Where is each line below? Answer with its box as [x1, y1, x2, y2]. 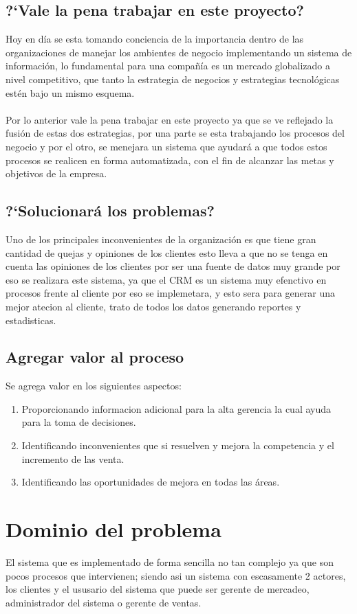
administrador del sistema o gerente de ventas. [6, 595, 202, 609]
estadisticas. [6, 312, 56, 327]
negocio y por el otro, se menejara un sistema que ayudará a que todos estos [6, 139, 327, 153]
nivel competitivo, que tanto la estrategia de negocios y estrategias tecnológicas [6, 71, 340, 86]
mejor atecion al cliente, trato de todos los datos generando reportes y [6, 299, 301, 313]
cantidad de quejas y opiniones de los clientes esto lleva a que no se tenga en [6, 245, 328, 260]
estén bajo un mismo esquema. [6, 85, 135, 100]
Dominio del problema [6, 515, 221, 543]
